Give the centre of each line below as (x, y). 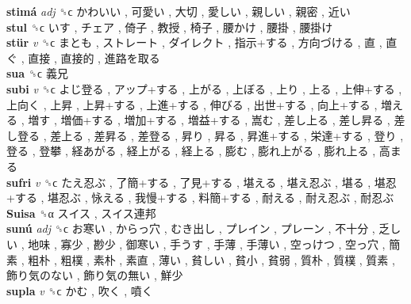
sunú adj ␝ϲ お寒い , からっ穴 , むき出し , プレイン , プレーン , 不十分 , (191, 228)
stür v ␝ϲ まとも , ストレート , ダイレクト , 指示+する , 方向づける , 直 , (194, 42)
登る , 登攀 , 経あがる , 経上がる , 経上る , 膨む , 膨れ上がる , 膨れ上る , (191, 151)
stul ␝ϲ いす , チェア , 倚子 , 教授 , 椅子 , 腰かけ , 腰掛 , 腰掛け (170, 27)
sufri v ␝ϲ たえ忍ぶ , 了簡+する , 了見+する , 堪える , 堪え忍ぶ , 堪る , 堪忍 (202, 182)
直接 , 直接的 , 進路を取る (94, 57)
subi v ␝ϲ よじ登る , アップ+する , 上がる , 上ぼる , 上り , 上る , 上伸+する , (204, 88)
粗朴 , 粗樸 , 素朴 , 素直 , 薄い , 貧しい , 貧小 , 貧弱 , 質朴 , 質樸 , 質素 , (211, 259)
